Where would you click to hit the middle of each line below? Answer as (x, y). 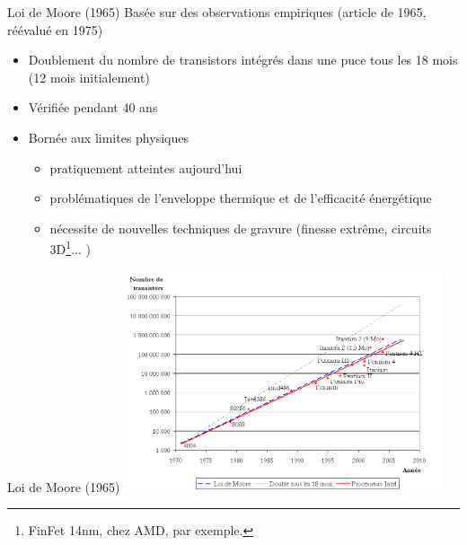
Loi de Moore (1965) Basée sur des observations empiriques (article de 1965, (217, 12)
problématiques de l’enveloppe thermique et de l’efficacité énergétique (241, 198)
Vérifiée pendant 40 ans (93, 107)
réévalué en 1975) (55, 29)
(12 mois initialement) (89, 77)
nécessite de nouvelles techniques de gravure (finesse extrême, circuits (241, 228)
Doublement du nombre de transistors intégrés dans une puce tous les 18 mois (243, 60)
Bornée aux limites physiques (108, 137)
